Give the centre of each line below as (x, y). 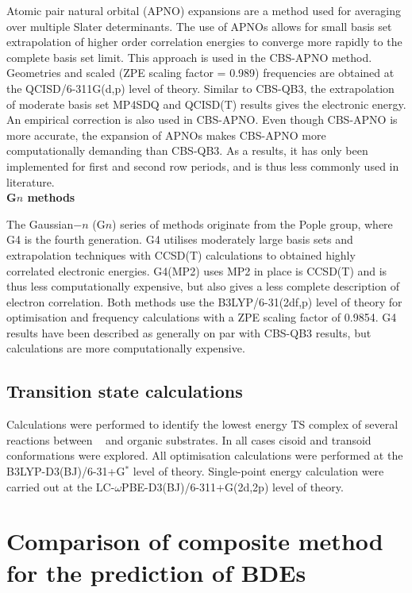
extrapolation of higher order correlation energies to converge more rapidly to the (204, 42)
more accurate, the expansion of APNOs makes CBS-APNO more (166, 135)
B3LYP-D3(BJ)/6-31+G (66, 471)
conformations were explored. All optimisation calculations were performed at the (205, 455)
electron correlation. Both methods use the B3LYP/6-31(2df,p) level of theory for (204, 301)
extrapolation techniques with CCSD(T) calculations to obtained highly (181, 254)
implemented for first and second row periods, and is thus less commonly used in (203, 166)
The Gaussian (40, 223)
